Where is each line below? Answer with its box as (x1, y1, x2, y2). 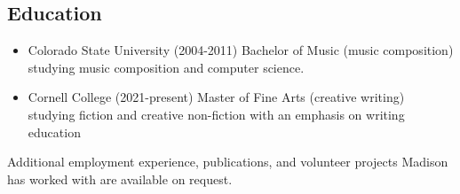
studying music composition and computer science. (28, 58, 305, 76)
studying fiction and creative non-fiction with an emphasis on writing (28, 105, 405, 123)
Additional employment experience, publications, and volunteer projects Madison (7, 152, 448, 171)
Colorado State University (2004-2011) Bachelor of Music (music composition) (28, 41, 454, 59)
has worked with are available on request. (7, 169, 233, 188)
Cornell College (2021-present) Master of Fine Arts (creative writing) (28, 88, 405, 106)
